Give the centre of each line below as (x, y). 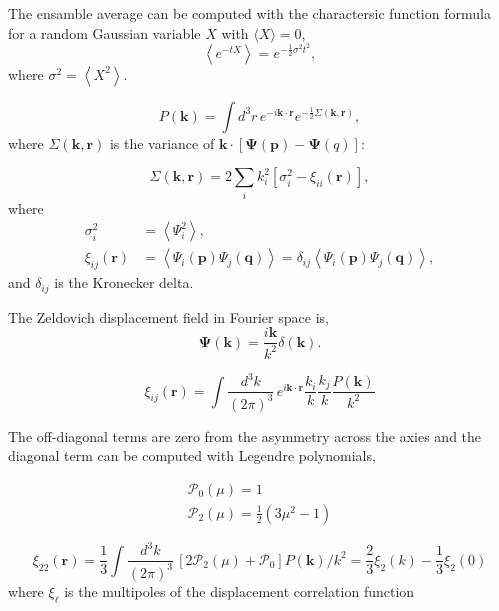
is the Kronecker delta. (124, 282)
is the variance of (162, 142)
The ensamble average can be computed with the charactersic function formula (249, 13)
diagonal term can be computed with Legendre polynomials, (192, 455)
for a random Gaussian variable (104, 32)
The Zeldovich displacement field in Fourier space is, (168, 316)
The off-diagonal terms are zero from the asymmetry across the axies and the (245, 435)
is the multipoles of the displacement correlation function (239, 590)
